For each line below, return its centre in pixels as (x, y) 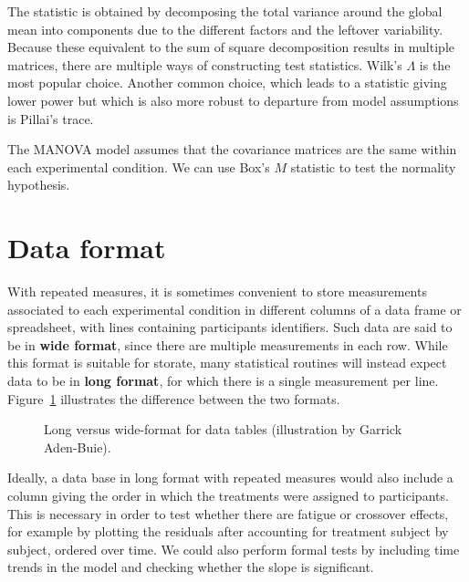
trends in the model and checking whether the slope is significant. (191, 567)
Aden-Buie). (78, 447)
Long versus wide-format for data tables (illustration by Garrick (223, 429)
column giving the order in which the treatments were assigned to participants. (228, 495)
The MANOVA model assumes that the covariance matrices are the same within (232, 149)
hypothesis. (39, 185)
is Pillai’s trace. (51, 118)
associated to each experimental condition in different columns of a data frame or (234, 309)
